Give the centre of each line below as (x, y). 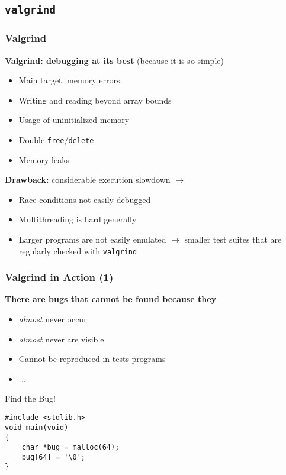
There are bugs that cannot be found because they (111, 299)
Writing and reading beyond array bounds (95, 100)
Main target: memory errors (69, 80)
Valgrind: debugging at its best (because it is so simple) (114, 60)
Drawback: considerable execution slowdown (88, 180)
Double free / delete (56, 139)
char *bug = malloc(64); (70, 447)
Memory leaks (44, 159)
